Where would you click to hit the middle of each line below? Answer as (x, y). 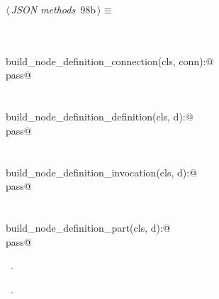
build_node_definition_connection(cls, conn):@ (110, 61)
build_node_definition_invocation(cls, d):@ (102, 172)
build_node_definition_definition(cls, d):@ (100, 117)
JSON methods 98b (53, 9)
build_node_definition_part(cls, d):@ (88, 227)
